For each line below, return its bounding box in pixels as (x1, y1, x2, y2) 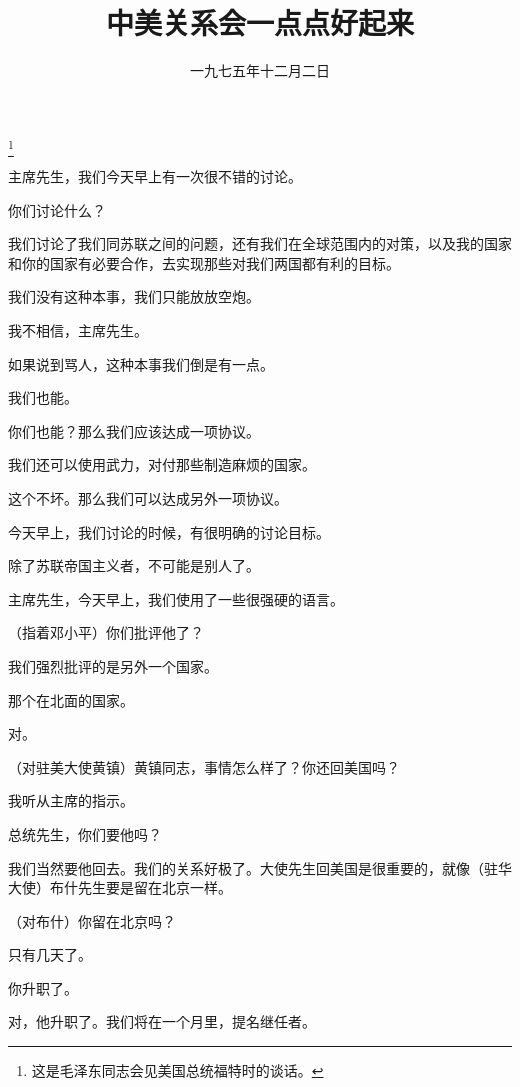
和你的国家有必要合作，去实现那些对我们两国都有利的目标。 (8, 252, 400, 273)
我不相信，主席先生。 (8, 320, 148, 341)
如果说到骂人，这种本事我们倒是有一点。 (8, 353, 274, 374)
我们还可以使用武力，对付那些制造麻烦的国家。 (8, 454, 316, 475)
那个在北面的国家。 (8, 689, 134, 710)
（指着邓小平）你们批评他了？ (8, 622, 204, 643)
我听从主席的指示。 (8, 790, 134, 811)
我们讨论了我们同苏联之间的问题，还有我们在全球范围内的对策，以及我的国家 (8, 233, 512, 254)
